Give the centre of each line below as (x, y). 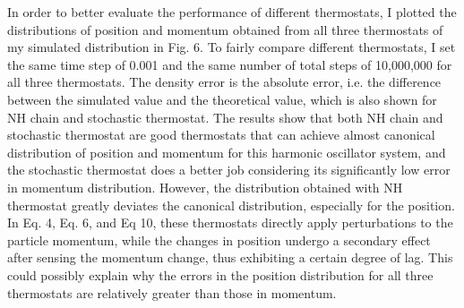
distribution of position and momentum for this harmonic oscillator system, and (227, 152)
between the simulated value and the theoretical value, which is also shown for (222, 99)
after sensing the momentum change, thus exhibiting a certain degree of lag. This (230, 257)
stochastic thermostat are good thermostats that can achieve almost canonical (221, 135)
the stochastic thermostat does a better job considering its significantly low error (229, 170)
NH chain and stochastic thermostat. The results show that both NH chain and (225, 117)
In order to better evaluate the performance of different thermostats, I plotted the (232, 12)
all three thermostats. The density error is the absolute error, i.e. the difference (224, 82)
